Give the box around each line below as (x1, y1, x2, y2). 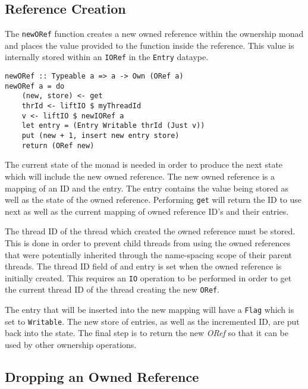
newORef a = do (5, 81, 65, 90)
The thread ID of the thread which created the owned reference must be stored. (5, 225, 296, 237)
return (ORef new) (21, 141, 95, 150)
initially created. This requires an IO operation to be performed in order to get (5, 271, 292, 284)
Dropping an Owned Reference (5, 367, 199, 385)
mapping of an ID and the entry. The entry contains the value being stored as (5, 181, 288, 194)
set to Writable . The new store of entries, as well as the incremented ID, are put (5, 315, 300, 327)
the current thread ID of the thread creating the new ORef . (5, 283, 220, 296)
